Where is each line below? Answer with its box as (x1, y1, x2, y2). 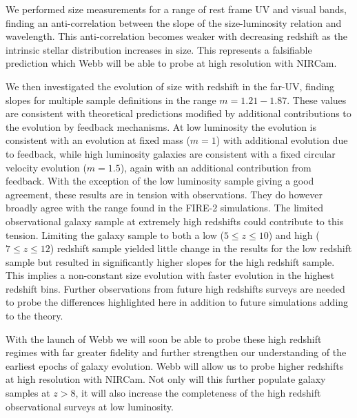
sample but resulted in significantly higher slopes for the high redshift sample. (6, 254, 335, 269)
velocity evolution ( (6, 160, 87, 174)
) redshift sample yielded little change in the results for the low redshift (50, 241, 352, 255)
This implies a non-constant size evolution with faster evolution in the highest (6, 268, 335, 282)
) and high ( (268, 227, 320, 242)
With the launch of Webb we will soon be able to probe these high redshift (6, 331, 322, 346)
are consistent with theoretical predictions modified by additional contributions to (6, 106, 351, 121)
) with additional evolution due (216, 133, 348, 147)
